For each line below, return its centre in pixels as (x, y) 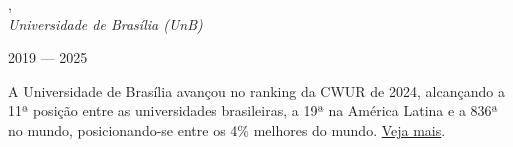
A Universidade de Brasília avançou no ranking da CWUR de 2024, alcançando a (256, 90)
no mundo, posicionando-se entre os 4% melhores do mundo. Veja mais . (227, 129)
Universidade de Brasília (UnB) (105, 23)
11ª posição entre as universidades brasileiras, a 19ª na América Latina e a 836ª (253, 110)
